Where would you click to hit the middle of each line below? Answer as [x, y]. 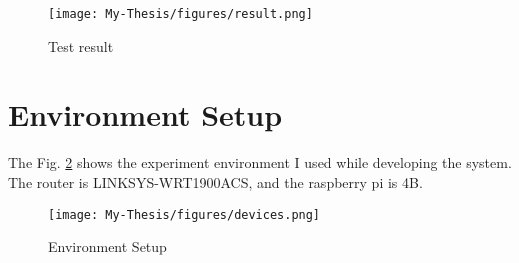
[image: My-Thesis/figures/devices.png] [184, 214]
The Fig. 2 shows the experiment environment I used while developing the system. [260, 162]
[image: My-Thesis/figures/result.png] [180, 14]
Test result [81, 45]
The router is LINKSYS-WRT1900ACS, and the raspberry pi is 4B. [215, 181]
